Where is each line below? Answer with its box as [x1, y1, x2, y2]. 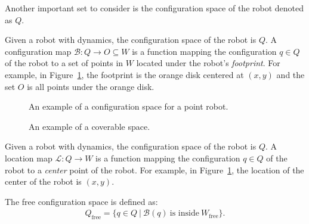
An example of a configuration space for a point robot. [29, 100, 228, 113]
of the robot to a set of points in [5, 57, 123, 69]
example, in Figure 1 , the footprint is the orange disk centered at [5, 68, 244, 80]
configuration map [5, 45, 72, 57]
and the [276, 68, 305, 80]
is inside [169, 209, 199, 218]
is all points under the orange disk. [27, 80, 154, 92]
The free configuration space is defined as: [5, 195, 158, 207]
